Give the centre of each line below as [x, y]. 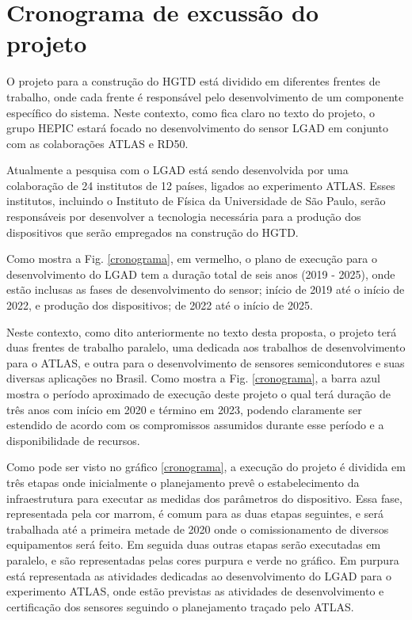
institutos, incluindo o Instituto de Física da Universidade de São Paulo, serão [196, 201]
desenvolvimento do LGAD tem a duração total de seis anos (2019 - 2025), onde [201, 274]
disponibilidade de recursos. [73, 440]
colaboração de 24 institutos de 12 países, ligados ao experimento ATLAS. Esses [201, 185]
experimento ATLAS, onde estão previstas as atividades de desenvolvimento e [195, 591]
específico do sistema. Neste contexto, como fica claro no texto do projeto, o [191, 112]
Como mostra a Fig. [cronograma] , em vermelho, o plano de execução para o [192, 259]
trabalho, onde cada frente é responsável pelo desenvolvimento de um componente [205, 96]
